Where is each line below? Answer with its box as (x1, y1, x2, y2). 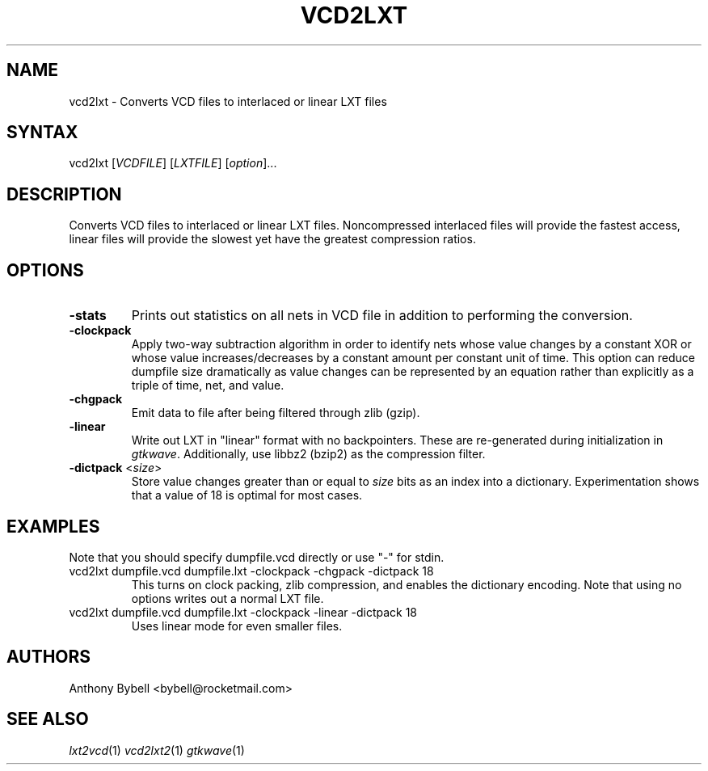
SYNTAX (6, 122, 78, 143)
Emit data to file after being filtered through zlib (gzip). (131, 406, 420, 420)
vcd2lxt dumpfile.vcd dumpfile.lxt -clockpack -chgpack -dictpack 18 (69, 563, 434, 578)
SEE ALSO (6, 709, 89, 730)
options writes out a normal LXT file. (131, 591, 324, 605)
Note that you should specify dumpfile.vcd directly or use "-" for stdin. (69, 550, 445, 564)
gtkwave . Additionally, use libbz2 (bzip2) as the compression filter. (131, 447, 486, 461)
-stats (69, 307, 107, 324)
